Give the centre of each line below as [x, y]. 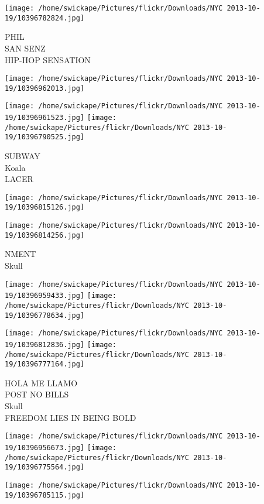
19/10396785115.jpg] [45, 495]
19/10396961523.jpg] [45, 118]
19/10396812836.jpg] [45, 344]
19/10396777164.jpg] [45, 364]
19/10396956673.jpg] [45, 448]
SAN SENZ [25, 48]
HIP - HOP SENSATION [48, 59]
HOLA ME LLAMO [41, 383]
